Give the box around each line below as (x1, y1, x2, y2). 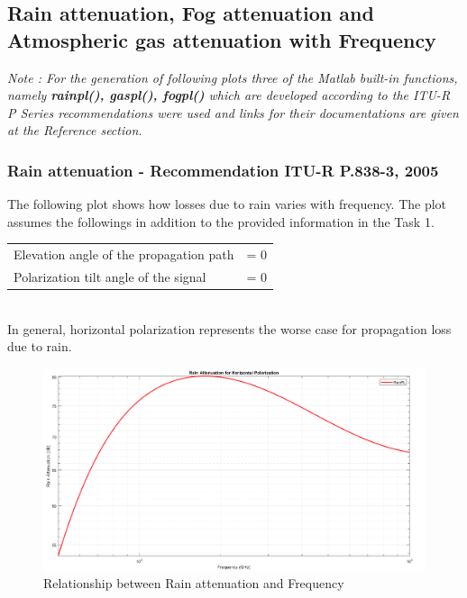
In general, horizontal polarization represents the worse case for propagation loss (7, 319, 452, 338)
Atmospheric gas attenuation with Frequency (7, 25, 436, 53)
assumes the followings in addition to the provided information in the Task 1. (7, 212, 435, 231)
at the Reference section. (7, 121, 142, 140)
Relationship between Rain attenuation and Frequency (43, 574, 344, 593)
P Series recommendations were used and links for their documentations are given (7, 103, 459, 122)
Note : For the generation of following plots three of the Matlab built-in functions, (7, 68, 458, 86)
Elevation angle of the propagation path (14, 245, 234, 264)
